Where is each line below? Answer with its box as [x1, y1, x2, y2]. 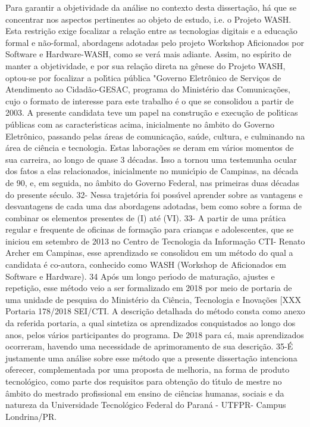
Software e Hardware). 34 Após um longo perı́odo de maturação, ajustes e [5, 270, 275, 282]
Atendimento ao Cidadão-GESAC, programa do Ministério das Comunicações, [5, 83, 290, 95]
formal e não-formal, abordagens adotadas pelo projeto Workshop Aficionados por [5, 36, 304, 48]
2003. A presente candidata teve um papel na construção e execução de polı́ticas [5, 106, 298, 119]
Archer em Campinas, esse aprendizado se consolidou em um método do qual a [5, 246, 293, 259]
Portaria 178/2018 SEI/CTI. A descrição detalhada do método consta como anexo [5, 305, 305, 317]
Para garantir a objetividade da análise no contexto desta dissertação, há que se [5, 1, 297, 13]
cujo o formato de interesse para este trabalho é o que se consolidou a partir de [5, 94, 294, 107]
